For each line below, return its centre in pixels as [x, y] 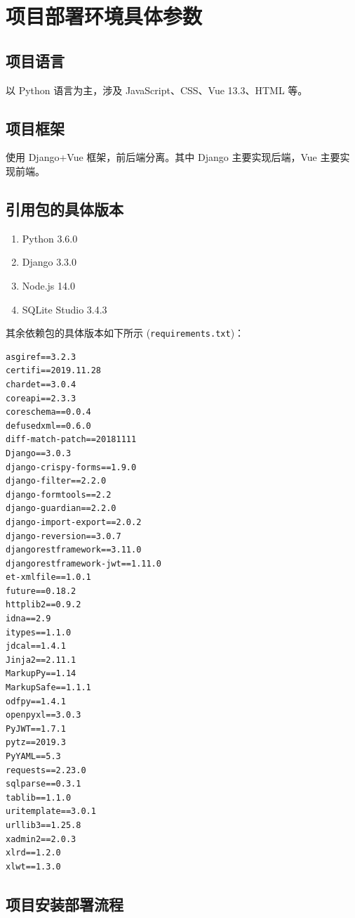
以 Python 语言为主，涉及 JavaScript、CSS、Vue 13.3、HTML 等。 [157, 90]
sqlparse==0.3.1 [43, 784]
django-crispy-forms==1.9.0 [71, 467]
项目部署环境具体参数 [104, 16]
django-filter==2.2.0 [56, 481]
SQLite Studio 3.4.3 [65, 309]
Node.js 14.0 [48, 285]
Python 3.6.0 [50, 238]
